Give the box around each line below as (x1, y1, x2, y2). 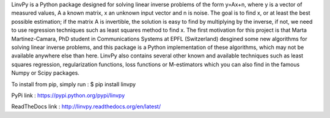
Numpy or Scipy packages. (11, 69, 79, 76)
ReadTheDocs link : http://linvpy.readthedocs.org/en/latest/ (11, 103, 161, 110)
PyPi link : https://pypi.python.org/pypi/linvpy (11, 92, 125, 99)
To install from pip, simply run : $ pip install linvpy (11, 80, 136, 88)
